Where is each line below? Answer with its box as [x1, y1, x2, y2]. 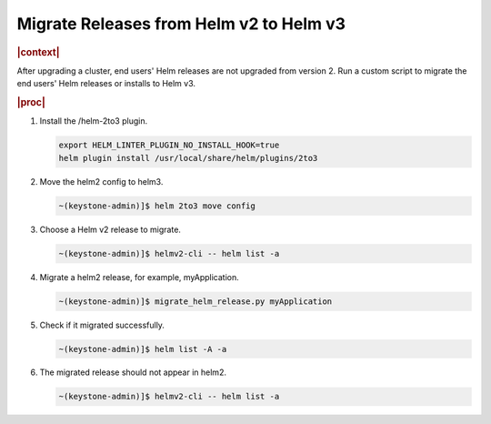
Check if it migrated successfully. [39, 319, 165, 330]
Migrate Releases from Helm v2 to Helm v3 [16, 14, 346, 34]
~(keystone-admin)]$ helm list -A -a [58, 344, 227, 354]
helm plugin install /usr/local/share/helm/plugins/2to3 [58, 153, 318, 163]
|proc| [16, 96, 45, 108]
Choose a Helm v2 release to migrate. [39, 224, 182, 235]
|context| [16, 45, 60, 58]
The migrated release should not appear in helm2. [39, 367, 227, 378]
